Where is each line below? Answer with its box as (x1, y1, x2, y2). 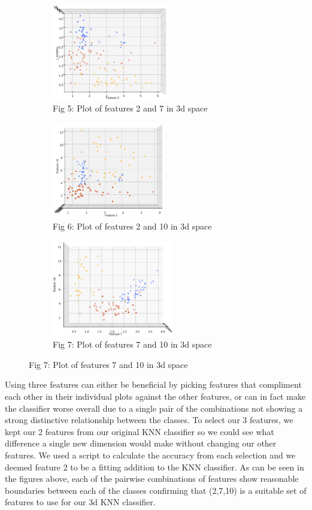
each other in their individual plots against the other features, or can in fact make (5, 390, 306, 402)
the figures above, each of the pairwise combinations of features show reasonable (5, 472, 299, 485)
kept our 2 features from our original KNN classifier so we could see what (5, 425, 274, 437)
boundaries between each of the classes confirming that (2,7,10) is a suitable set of (5, 484, 307, 496)
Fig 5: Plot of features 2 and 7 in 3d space (53, 102, 208, 114)
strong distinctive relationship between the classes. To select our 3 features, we (5, 414, 293, 426)
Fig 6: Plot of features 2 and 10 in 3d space (53, 220, 212, 233)
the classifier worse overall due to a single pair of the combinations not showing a (5, 402, 303, 414)
